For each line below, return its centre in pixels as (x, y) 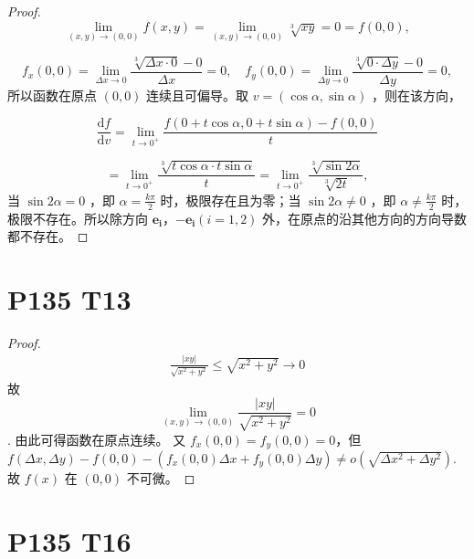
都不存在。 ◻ (48, 236)
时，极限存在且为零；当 (231, 200)
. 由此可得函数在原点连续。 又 (97, 439)
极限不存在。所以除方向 (78, 218)
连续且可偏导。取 (198, 95)
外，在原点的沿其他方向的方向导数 (365, 218)
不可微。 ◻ (161, 478)
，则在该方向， (416, 95)
